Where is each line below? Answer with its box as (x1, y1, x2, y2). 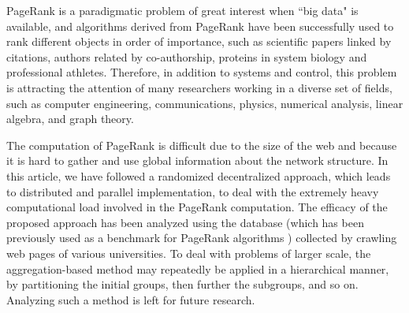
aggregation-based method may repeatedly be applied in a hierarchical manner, (6, 260, 389, 277)
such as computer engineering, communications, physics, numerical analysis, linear (6, 95, 403, 111)
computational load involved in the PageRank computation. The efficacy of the (6, 199, 388, 215)
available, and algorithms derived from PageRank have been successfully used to (6, 17, 394, 34)
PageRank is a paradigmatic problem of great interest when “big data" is (6, 2, 359, 18)
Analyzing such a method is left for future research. (6, 291, 255, 307)
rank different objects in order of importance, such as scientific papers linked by (6, 33, 392, 50)
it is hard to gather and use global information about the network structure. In (6, 152, 389, 169)
